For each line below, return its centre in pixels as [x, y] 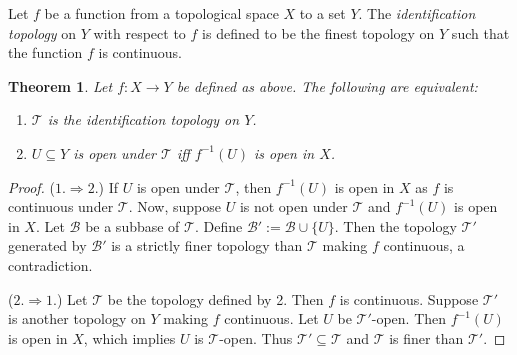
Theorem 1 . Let [60, 85]
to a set [322, 13]
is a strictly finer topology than [207, 245]
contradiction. [50, 264]
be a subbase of [132, 225]
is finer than [426, 337]
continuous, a [424, 245]
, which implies [129, 337]
